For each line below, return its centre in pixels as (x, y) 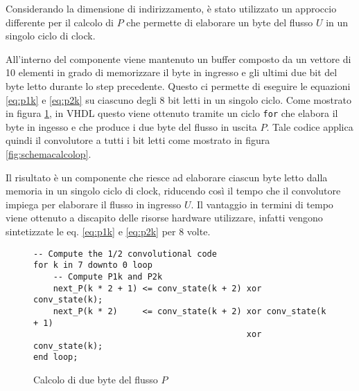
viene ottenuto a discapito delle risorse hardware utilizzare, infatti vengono (164, 218)
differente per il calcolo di (60, 22)
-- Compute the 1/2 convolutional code (125, 254)
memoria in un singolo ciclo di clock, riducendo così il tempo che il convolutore (173, 191)
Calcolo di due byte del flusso (96, 380)
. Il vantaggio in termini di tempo (262, 204)
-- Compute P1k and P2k (108, 276)
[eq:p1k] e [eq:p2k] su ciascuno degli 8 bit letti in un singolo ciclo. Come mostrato (178, 99)
